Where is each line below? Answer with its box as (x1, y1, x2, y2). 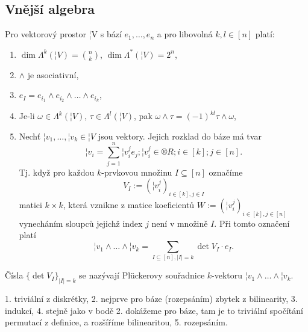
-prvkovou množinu (101, 165, 172, 178)
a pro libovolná (157, 28, 213, 40)
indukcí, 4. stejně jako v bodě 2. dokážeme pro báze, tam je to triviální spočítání (5, 304, 303, 316)
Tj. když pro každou (19, 165, 95, 178)
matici (19, 198, 42, 211)
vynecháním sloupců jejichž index (19, 217, 143, 229)
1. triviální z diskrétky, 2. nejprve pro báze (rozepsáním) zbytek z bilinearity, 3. (5, 292, 298, 305)
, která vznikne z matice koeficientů (63, 198, 195, 211)
